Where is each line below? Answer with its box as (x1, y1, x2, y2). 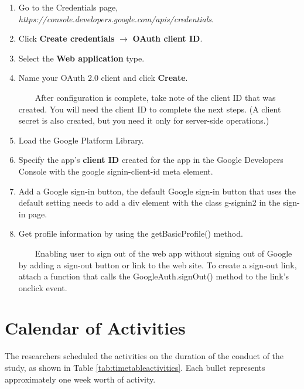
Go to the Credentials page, (18, 1, 118, 13)
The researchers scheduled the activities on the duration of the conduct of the (5, 350, 284, 362)
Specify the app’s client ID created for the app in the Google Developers (18, 153, 283, 166)
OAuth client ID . (132, 32, 203, 45)
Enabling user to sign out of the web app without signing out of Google (35, 247, 292, 259)
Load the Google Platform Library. (18, 134, 144, 146)
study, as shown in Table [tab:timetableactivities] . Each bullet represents (5, 361, 265, 373)
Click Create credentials (18, 32, 115, 45)
